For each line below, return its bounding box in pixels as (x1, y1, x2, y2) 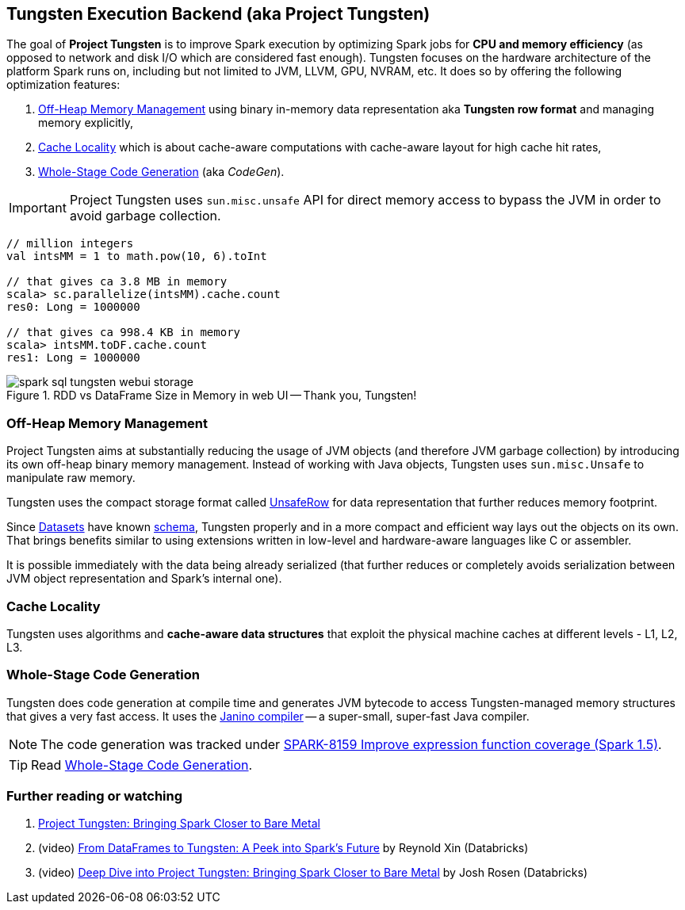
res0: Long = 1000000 (6, 300, 140, 314)
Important (9, 200, 67, 216)
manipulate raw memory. (6, 471, 136, 485)
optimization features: (6, 78, 121, 92)
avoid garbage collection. (69, 208, 221, 224)
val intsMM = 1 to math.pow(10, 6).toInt (6, 250, 267, 263)
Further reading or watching (6, 788, 183, 805)
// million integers (6, 237, 134, 250)
